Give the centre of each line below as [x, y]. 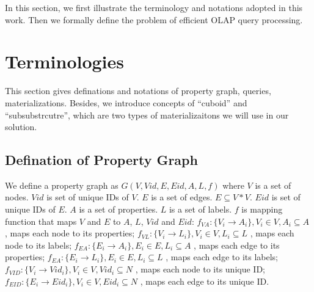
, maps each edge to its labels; [222, 257]
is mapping [262, 209]
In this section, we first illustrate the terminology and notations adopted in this [154, 7]
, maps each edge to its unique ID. [205, 281]
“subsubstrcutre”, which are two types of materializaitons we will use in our [147, 115]
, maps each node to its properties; [70, 233]
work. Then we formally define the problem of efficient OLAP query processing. [154, 19]
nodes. [17, 197]
